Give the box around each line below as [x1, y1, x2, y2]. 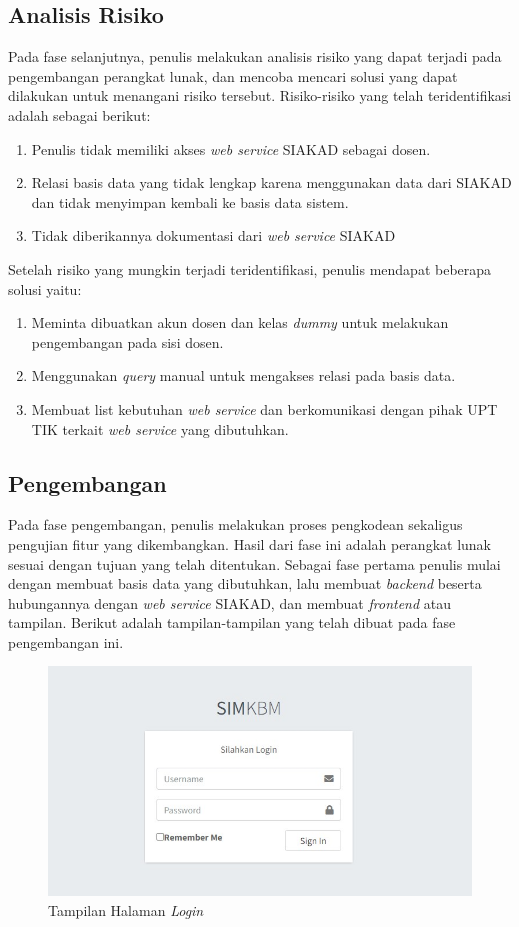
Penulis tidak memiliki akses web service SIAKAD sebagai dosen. [31, 138, 431, 159]
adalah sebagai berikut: [8, 104, 151, 125]
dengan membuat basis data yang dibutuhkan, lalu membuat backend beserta [8, 573, 482, 594]
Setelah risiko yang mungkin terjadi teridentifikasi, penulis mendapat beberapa [8, 258, 492, 279]
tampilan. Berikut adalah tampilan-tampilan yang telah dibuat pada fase [8, 612, 456, 633]
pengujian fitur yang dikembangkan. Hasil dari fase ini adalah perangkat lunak [8, 533, 491, 554]
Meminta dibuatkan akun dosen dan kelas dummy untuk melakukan [31, 312, 449, 333]
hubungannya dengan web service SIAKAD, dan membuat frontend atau [8, 592, 452, 613]
